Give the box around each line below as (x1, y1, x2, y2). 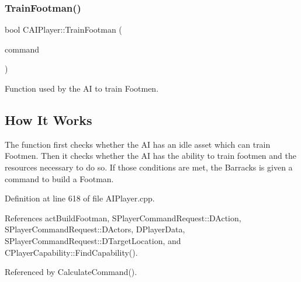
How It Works (5, 110, 92, 128)
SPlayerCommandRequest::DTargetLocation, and (5, 234, 181, 246)
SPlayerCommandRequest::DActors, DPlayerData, (5, 223, 185, 235)
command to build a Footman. (5, 172, 114, 184)
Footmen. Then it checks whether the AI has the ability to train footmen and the (5, 149, 296, 162)
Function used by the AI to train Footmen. (5, 82, 159, 94)
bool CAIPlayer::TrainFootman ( (5, 23, 122, 36)
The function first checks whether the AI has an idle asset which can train (5, 138, 271, 150)
